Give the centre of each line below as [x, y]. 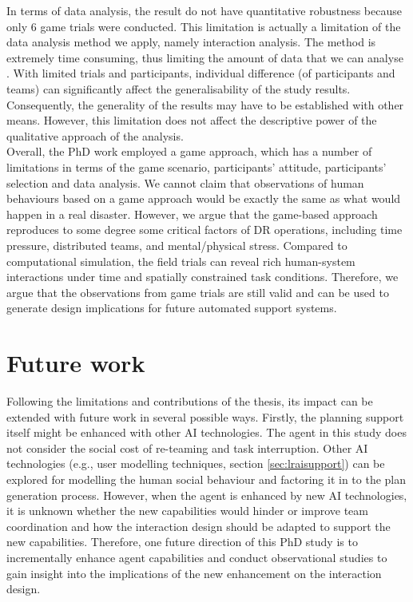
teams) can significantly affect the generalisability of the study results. [179, 88]
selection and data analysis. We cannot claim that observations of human [185, 182]
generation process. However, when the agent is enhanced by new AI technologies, [207, 495]
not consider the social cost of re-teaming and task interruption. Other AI [187, 448]
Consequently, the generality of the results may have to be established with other [205, 104]
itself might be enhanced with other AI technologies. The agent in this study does [206, 432]
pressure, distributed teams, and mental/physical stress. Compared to [177, 245]
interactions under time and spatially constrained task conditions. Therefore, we [203, 277]
